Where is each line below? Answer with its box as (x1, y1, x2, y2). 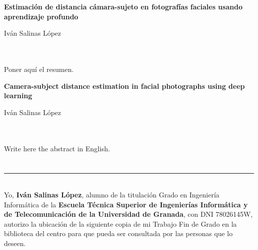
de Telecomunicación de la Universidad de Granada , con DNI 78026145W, (4, 209, 253, 219)
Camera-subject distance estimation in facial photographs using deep (4, 80, 245, 91)
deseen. (4, 238, 26, 249)
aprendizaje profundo (4, 11, 78, 21)
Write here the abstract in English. (4, 143, 110, 153)
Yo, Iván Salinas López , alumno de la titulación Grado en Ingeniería (4, 189, 220, 200)
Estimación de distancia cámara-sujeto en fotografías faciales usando (4, 1, 243, 12)
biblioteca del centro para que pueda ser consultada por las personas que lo (4, 228, 233, 239)
